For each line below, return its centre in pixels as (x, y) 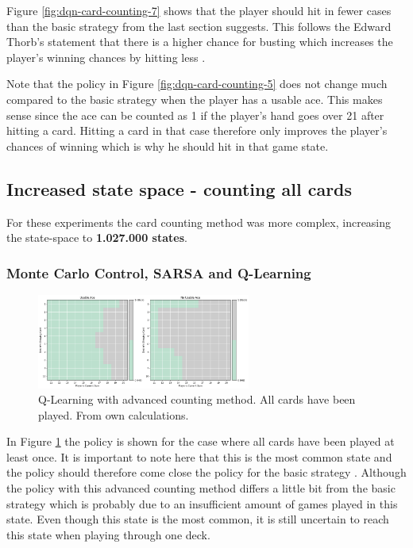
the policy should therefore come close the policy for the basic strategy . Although (206, 472)
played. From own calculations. (114, 414)
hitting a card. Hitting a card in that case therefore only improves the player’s (197, 130)
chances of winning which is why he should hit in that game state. (168, 146)
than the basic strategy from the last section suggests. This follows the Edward (199, 26)
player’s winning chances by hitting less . (106, 57)
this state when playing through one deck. (108, 534)
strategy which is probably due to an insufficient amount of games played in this (202, 503)
